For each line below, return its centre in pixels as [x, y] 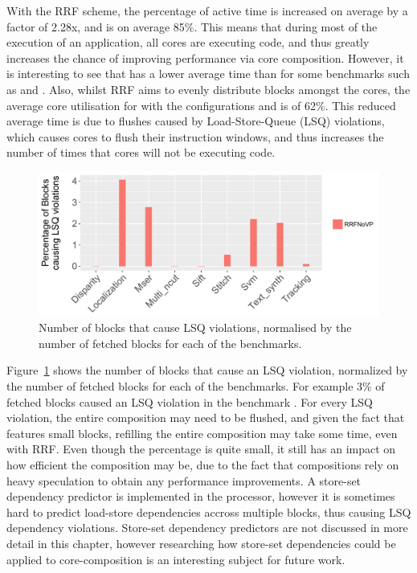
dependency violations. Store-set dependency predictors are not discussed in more [207, 528]
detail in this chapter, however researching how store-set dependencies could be [201, 543]
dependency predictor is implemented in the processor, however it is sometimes [201, 496]
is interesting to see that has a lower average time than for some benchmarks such [208, 74]
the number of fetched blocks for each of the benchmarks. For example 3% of [196, 386]
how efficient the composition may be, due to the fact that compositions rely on [203, 464]
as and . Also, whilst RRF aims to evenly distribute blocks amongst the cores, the [208, 89]
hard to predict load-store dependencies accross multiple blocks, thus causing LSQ [209, 512]
